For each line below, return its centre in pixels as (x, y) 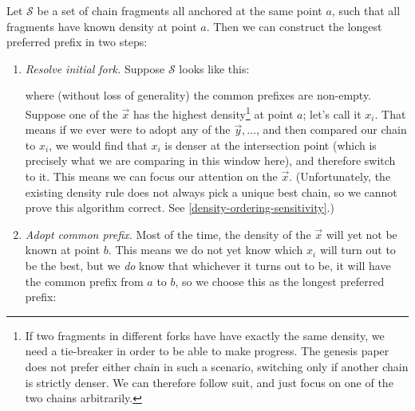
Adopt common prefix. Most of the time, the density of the (168, 234)
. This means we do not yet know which (206, 250)
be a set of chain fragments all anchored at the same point (180, 10)
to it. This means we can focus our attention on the (151, 176)
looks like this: (214, 68)
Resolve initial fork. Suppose (95, 68)
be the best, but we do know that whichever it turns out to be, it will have (208, 265)
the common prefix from (84, 281)
